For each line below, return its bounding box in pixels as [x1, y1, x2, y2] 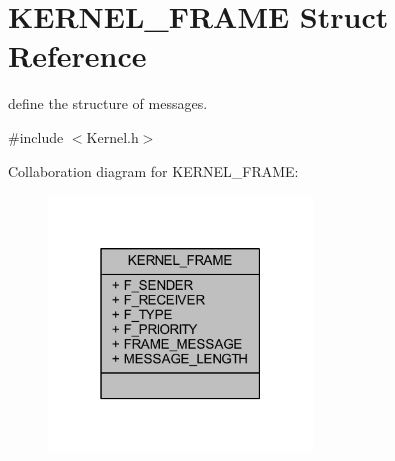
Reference [8, 35, 147, 76]
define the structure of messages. [8, 93, 208, 114]
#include [8, 126, 64, 147]
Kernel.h [86, 126, 139, 147]
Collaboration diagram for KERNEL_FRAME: [8, 160, 299, 181]
